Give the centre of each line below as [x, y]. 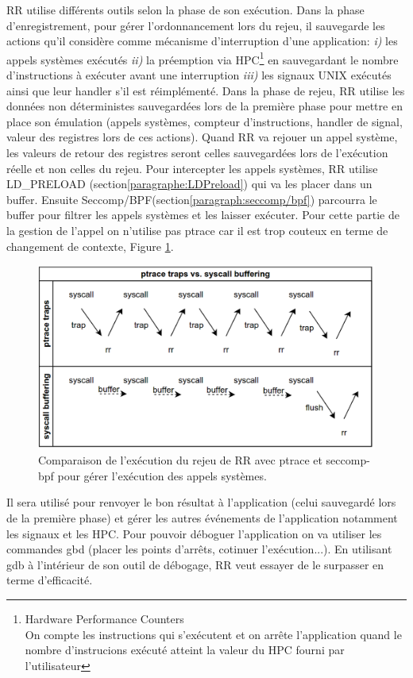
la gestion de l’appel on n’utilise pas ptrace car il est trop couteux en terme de [197, 230]
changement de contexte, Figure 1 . [90, 246]
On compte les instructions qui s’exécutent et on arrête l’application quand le [213, 634]
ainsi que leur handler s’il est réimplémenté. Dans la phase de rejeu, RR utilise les [206, 90]
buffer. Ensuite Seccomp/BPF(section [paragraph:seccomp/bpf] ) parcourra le [192, 199]
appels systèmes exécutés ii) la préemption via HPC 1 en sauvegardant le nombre [203, 58]
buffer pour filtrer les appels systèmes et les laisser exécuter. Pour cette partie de [203, 215]
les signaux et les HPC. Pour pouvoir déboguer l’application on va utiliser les [194, 533]
